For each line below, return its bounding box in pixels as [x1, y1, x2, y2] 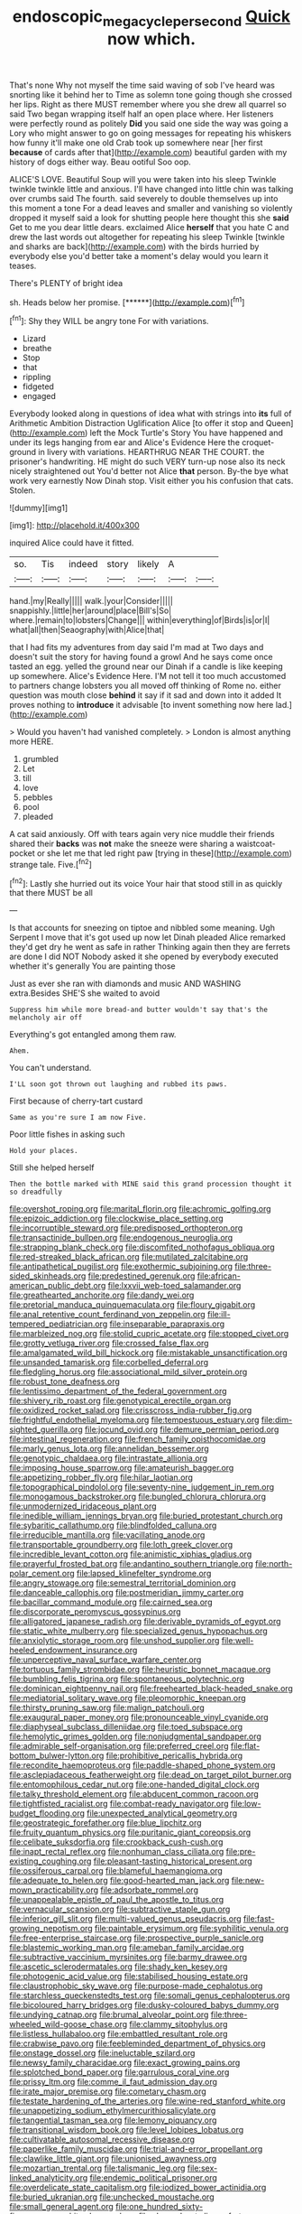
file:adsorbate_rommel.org [100, 1884, 198, 1895]
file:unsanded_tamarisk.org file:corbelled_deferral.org [9, 1357, 209, 1368]
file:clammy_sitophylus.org [129, 2019, 228, 2030]
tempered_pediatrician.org [9, 1318, 108, 1329]
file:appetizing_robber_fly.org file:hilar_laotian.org [9, 1472, 194, 1483]
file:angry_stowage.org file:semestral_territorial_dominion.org [9, 1577, 236, 1588]
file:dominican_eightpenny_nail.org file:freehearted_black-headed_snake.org [9, 1683, 293, 1694]
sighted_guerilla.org [9, 1424, 83, 1435]
